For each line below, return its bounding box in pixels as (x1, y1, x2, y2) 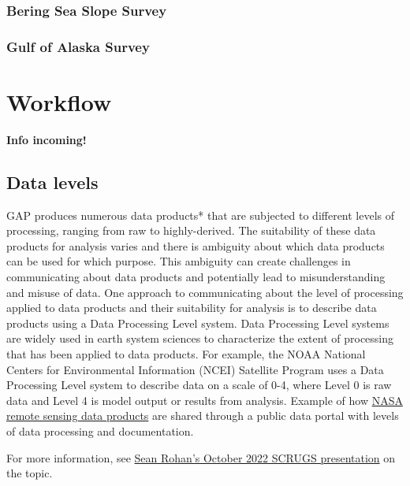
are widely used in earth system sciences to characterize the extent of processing (6, 330, 394, 347)
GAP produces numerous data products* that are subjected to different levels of (6, 206, 395, 223)
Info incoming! (6, 131, 87, 147)
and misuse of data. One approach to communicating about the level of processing (6, 284, 404, 300)
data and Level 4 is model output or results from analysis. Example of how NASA (6, 391, 403, 408)
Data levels (6, 169, 99, 194)
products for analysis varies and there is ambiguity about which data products (6, 237, 385, 254)
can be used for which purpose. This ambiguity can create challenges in (6, 253, 351, 269)
